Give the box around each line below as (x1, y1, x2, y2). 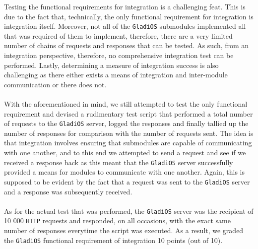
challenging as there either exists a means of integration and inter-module (4, 69, 228, 80)
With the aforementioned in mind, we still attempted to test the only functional (4, 99, 248, 109)
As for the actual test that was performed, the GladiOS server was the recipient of (4, 205, 254, 216)
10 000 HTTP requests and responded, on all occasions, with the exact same (4, 215, 231, 226)
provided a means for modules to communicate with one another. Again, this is (4, 167, 245, 177)
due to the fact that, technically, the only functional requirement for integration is (4, 11, 254, 21)
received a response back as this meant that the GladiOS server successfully (4, 157, 233, 167)
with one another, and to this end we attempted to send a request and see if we (4, 147, 246, 158)
